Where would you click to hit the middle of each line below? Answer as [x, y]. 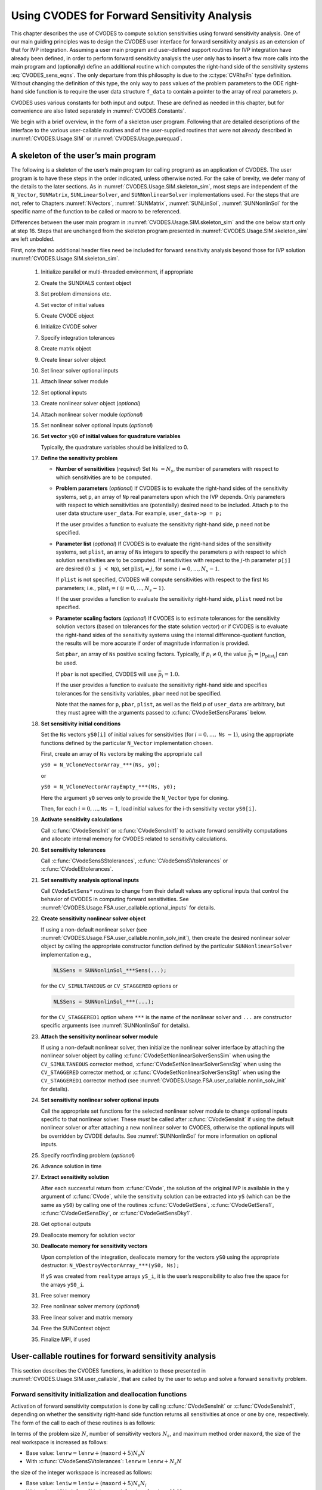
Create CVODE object [67, 316]
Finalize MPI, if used [66, 1339]
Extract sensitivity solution [75, 1177]
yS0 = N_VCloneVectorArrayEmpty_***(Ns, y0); [109, 787]
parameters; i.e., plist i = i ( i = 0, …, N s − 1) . [111, 589]
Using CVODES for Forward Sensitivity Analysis [131, 15]
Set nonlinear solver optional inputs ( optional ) [97, 425]
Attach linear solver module [75, 381]
